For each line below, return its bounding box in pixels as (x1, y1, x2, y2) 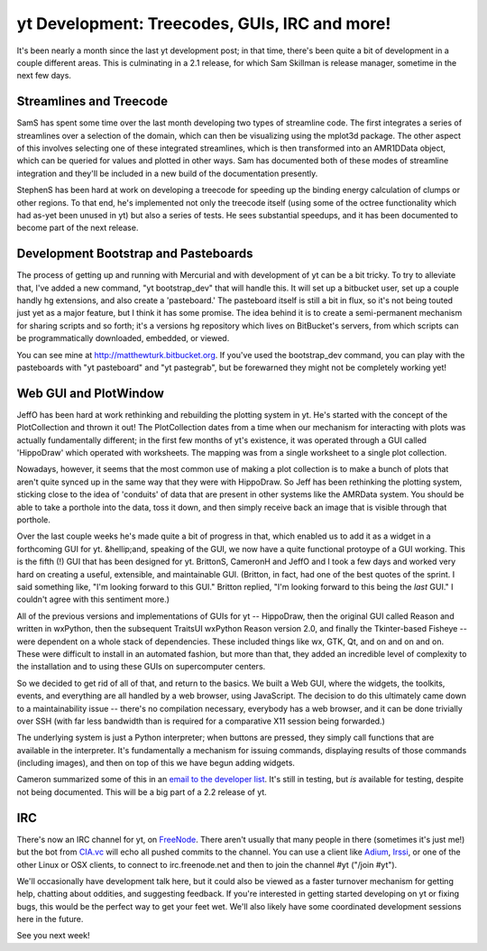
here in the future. (16, 914, 84, 925)
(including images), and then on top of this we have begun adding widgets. (16, 758, 295, 769)
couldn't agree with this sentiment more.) (16, 594, 170, 605)
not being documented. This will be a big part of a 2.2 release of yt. (16, 786, 268, 798)
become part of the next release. (16, 222, 139, 234)
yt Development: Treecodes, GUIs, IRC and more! (16, 14, 391, 33)
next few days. (16, 70, 72, 81)
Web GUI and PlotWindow (16, 385, 164, 401)
